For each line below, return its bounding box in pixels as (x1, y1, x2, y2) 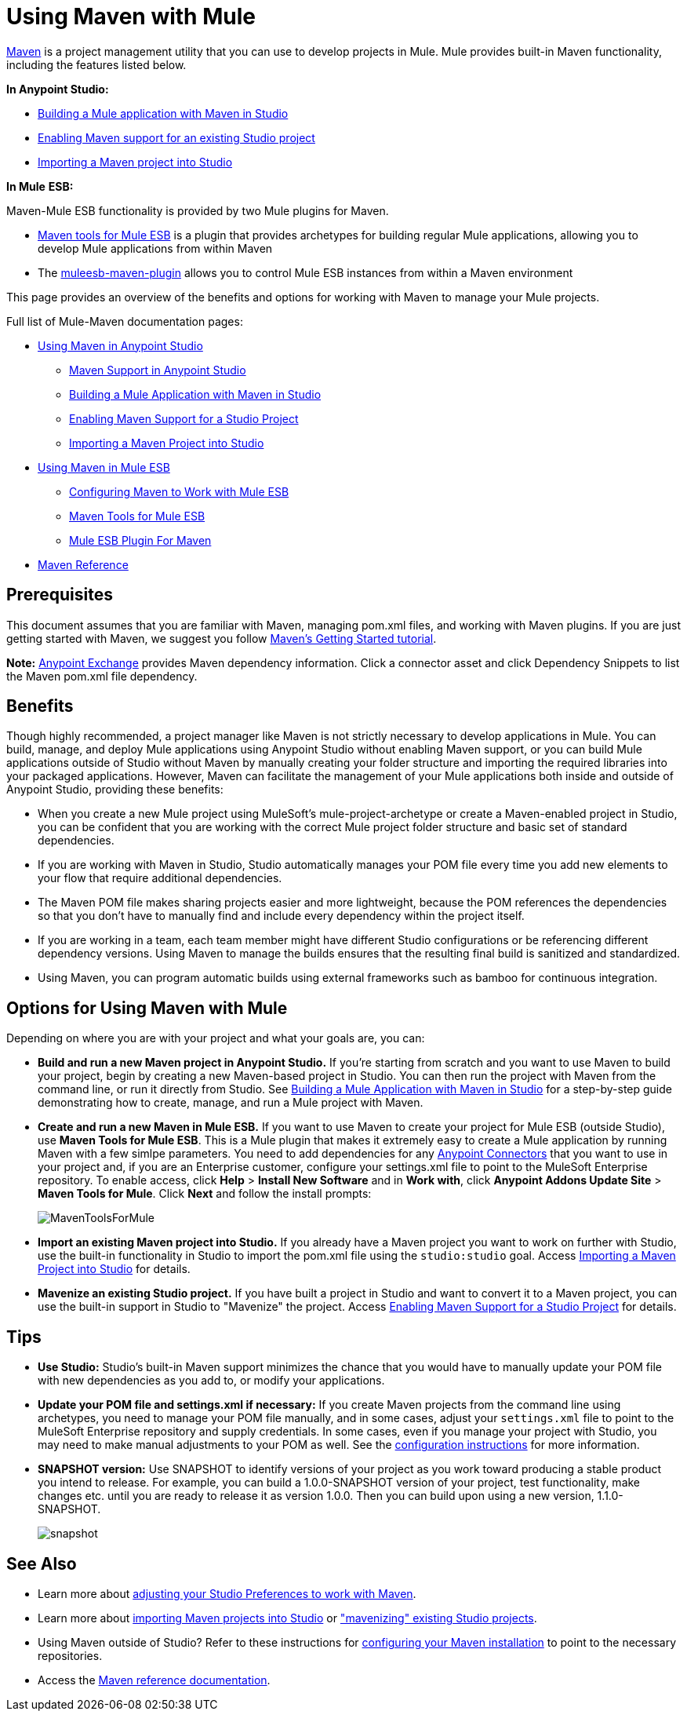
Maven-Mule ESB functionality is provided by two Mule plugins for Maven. (6, 203, 389, 217)
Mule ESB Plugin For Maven (69, 533, 212, 547)
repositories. (38, 1648, 103, 1662)
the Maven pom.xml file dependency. (6, 669, 198, 683)
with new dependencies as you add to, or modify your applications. (38, 1374, 385, 1388)
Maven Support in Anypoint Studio (69, 363, 246, 377)
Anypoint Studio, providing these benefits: (6, 783, 224, 797)
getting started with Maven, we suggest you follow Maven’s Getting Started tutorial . (6, 631, 437, 645)
